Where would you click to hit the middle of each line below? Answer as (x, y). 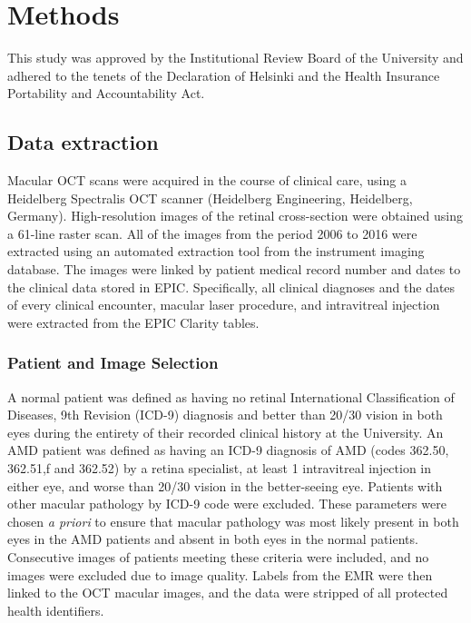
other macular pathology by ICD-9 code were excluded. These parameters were (227, 504)
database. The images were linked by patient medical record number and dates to (234, 269)
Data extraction (83, 142)
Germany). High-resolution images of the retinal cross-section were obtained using (235, 216)
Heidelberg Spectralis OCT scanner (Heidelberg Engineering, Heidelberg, (210, 198)
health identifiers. (56, 610)
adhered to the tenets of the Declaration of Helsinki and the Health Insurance (224, 75)
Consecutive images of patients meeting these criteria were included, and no (218, 557)
